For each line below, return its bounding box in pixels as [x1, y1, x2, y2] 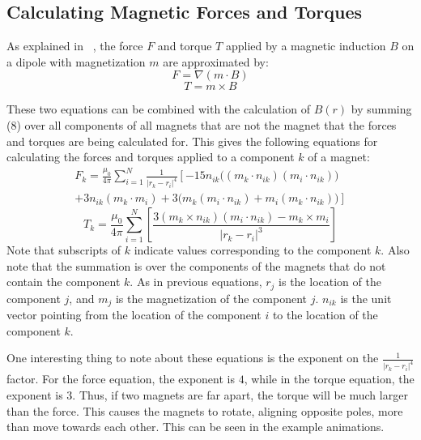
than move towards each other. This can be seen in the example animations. [6, 418, 385, 435]
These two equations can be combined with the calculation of [6, 100, 311, 117]
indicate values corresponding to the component [134, 241, 372, 258]
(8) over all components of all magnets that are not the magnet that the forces [6, 116, 397, 133]
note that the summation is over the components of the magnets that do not [6, 257, 386, 274]
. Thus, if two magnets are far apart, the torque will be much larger [72, 386, 408, 403]
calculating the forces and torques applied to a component [6, 148, 295, 165]
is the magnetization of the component [115, 289, 308, 306]
